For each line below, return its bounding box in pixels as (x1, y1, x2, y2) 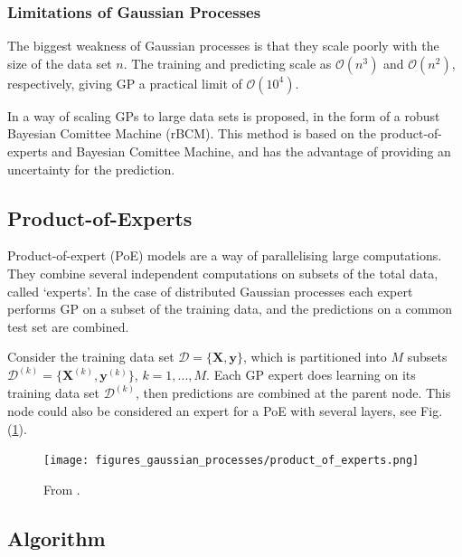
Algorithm (7, 524, 106, 552)
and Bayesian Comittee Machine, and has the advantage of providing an (52, 142, 451, 160)
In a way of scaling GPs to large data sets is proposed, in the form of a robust (7, 106, 440, 125)
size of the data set (7, 53, 112, 72)
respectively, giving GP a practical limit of (7, 73, 242, 92)
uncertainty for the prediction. (7, 159, 175, 178)
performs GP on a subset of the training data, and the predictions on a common (7, 299, 452, 318)
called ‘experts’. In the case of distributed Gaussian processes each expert (7, 281, 413, 300)
